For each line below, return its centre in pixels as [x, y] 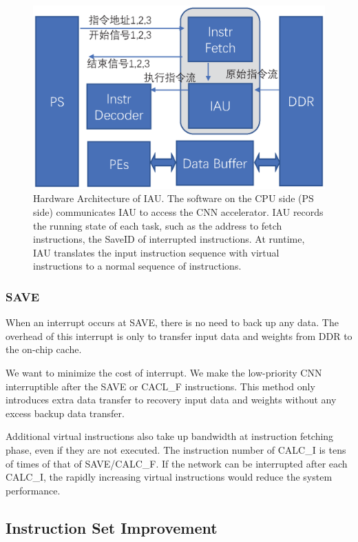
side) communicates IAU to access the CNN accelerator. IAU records [178, 212]
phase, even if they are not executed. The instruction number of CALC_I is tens [176, 449]
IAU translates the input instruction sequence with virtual [156, 252]
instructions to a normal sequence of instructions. [137, 266]
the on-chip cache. [44, 349]
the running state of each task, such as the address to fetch [158, 225]
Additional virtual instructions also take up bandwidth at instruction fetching [170, 436]
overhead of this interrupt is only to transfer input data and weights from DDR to [179, 335]
